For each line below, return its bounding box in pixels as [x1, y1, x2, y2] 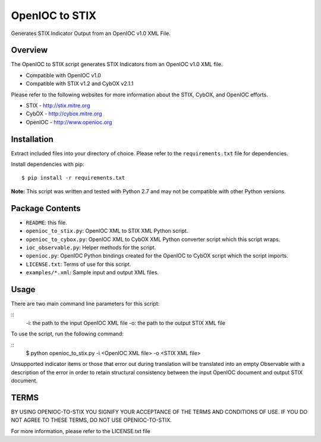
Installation [11, 134, 53, 144]
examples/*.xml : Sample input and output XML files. [26, 269, 159, 276]
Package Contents [11, 203, 81, 214]
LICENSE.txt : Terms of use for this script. [26, 261, 131, 268]
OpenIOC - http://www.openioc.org [26, 118, 112, 126]
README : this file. [26, 219, 68, 226]
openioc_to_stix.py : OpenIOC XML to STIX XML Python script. [26, 227, 188, 234]
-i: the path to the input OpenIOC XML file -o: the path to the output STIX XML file [26, 319, 226, 327]
